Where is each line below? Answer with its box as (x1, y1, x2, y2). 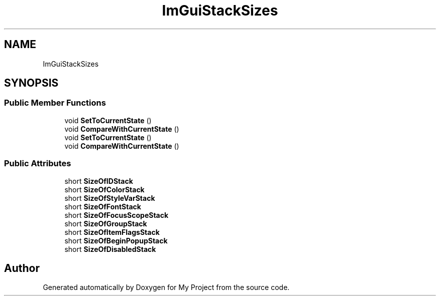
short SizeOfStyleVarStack (64, 193, 155, 202)
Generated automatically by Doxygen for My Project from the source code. (43, 283, 290, 292)
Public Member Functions (4, 98, 106, 108)
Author (4, 261, 40, 274)
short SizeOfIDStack (64, 176, 133, 185)
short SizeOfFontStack (64, 202, 141, 211)
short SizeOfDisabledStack (64, 244, 156, 253)
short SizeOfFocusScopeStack (64, 210, 169, 219)
